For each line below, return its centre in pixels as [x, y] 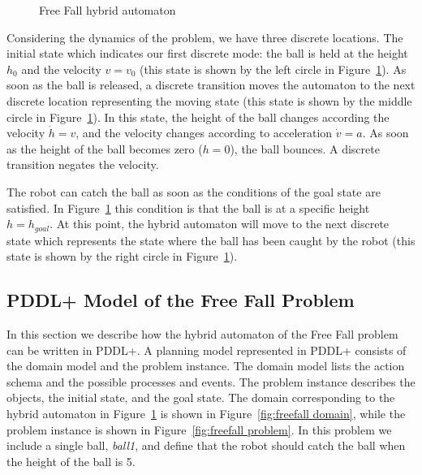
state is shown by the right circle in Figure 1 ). [122, 256]
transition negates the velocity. [83, 164]
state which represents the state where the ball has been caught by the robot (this [211, 240]
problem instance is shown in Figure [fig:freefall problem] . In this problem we [199, 429]
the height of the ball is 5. [71, 461]
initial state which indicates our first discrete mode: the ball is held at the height [207, 53]
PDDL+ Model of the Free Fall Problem [181, 300]
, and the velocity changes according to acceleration [204, 133]
